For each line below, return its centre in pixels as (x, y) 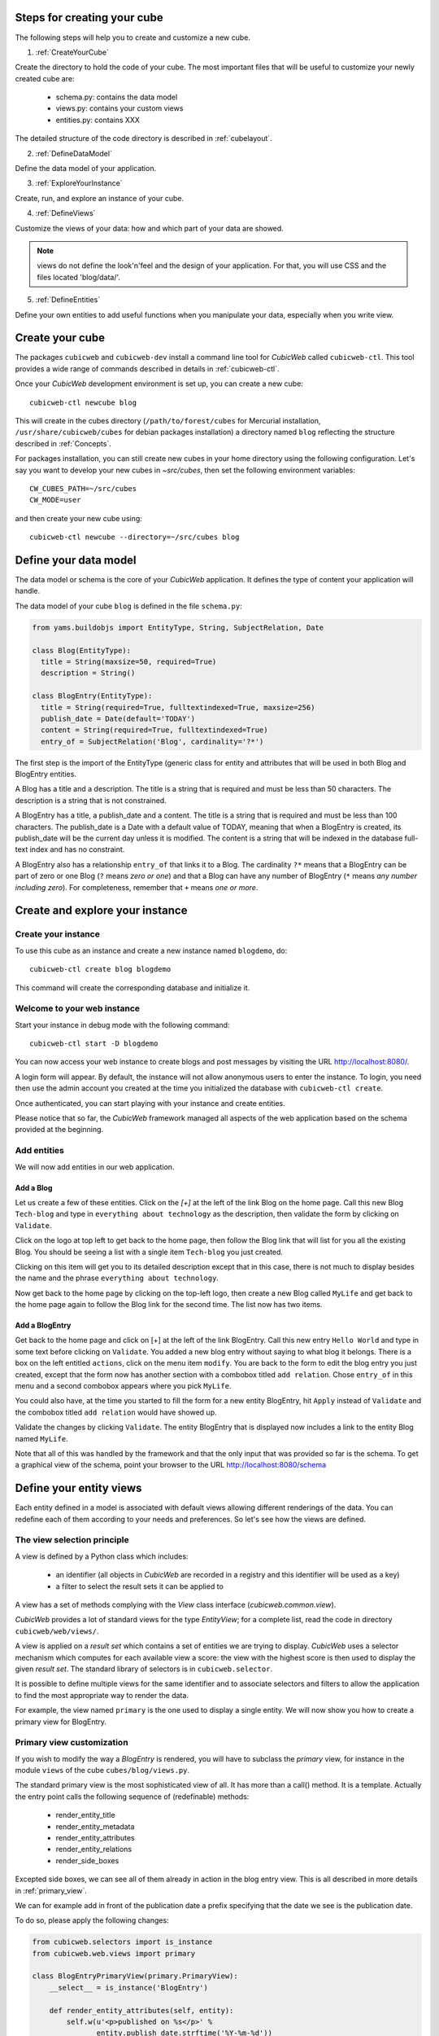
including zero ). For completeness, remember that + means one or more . (137, 887)
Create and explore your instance (101, 911)
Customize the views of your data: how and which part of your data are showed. (149, 228)
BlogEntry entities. (46, 774)
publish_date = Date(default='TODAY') (118, 718)
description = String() (88, 673)
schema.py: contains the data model (117, 97)
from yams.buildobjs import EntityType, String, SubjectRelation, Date (178, 627)
